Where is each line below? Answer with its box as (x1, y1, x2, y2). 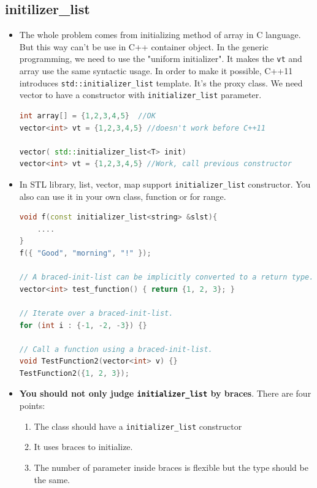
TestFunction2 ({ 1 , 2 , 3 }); (19, 368, 129, 378)
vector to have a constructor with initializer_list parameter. (19, 88, 262, 101)
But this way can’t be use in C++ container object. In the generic (19, 40, 269, 53)
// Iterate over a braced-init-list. (19, 308, 174, 318)
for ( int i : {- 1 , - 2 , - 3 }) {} (19, 321, 147, 330)
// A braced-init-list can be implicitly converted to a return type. (19, 273, 314, 282)
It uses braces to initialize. (34, 440, 133, 453)
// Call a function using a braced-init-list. (19, 345, 213, 354)
